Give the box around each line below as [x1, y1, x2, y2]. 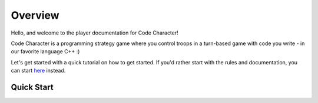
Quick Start [11, 82, 54, 92]
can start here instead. [11, 67, 66, 74]
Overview [11, 9, 59, 22]
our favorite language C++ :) [11, 48, 80, 55]
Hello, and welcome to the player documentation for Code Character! [11, 29, 179, 36]
